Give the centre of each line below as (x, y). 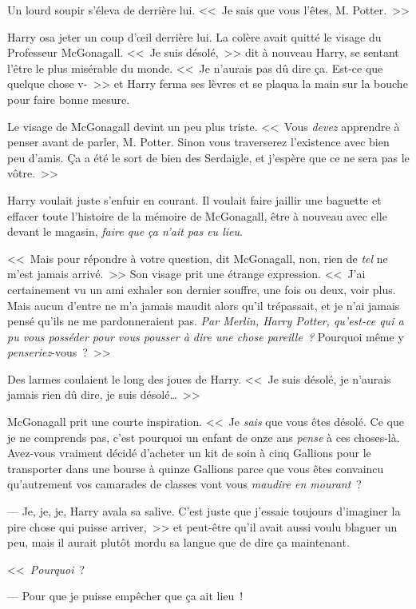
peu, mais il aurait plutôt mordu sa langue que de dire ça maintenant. (178, 542)
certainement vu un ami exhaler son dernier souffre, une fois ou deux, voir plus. (202, 289)
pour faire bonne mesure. (69, 99)
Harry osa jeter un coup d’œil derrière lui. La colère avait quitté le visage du (194, 36)
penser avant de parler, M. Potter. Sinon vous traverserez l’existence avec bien (198, 142)
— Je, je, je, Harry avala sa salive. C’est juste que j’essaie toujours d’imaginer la (204, 511)
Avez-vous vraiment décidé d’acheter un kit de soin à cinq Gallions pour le (189, 453)
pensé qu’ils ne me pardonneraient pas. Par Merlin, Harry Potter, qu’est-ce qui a (206, 321)
